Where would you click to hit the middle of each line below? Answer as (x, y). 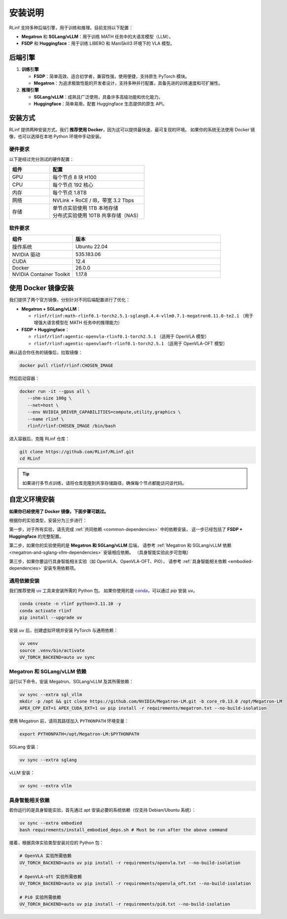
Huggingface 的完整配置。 (36, 536)
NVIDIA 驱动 (26, 254)
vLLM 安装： (22, 773)
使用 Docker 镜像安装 (41, 288)
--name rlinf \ (46, 419)
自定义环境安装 (32, 500)
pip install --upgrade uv (51, 618)
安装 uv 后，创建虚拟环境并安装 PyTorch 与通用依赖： (64, 631)
